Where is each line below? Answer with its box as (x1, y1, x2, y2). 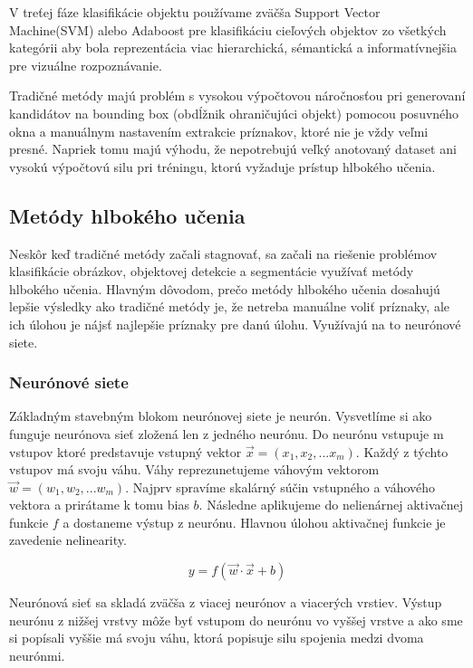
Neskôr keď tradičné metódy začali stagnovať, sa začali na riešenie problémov (9, 243, 438, 262)
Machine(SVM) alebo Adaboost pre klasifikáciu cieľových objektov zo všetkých (9, 20, 447, 39)
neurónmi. (9, 645, 65, 664)
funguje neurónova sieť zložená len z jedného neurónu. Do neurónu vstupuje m (9, 424, 444, 443)
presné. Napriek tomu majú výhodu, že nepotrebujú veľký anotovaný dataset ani (9, 139, 457, 158)
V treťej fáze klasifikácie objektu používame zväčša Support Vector (9, 3, 381, 21)
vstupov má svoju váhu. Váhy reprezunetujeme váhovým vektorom (9, 460, 380, 479)
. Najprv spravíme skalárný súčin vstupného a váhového (125, 477, 436, 496)
